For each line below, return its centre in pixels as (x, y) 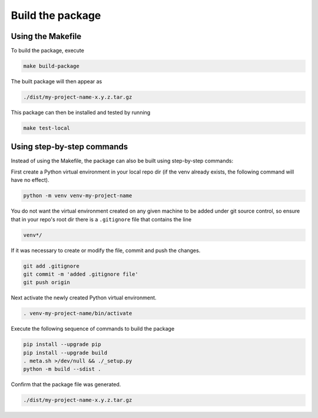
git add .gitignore (51, 266)
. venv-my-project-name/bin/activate (78, 314)
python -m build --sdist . (62, 369)
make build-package (51, 66)
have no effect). (30, 180)
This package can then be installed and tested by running (81, 112)
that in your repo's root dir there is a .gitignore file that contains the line (101, 219)
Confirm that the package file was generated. (66, 384)
